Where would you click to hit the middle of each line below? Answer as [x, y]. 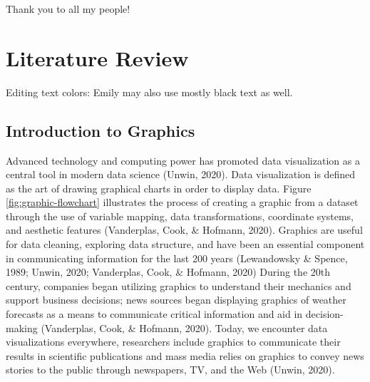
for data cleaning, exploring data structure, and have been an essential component [185, 244]
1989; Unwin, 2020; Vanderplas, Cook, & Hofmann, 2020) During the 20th [168, 272]
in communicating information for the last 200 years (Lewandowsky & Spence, [177, 258]
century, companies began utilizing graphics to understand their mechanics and [179, 285]
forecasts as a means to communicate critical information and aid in [154, 314]
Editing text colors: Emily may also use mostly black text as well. [149, 92]
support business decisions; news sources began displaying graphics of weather [176, 300]
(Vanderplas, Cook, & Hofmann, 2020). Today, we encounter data [184, 327]
